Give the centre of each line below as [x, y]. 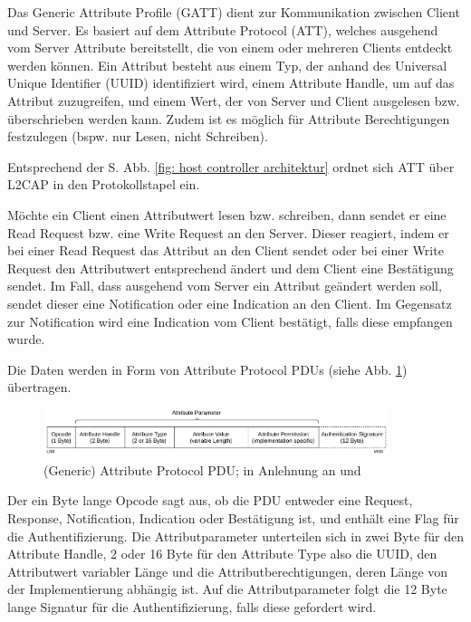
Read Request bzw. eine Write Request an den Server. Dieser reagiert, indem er [228, 232]
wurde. [26, 339]
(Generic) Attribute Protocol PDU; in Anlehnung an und [202, 469]
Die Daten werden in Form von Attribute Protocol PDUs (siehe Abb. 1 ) [207, 369]
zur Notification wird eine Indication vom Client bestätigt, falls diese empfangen [230, 321]
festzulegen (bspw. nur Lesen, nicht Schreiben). [138, 136]
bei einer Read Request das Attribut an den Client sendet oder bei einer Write [226, 250]
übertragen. [39, 387]
